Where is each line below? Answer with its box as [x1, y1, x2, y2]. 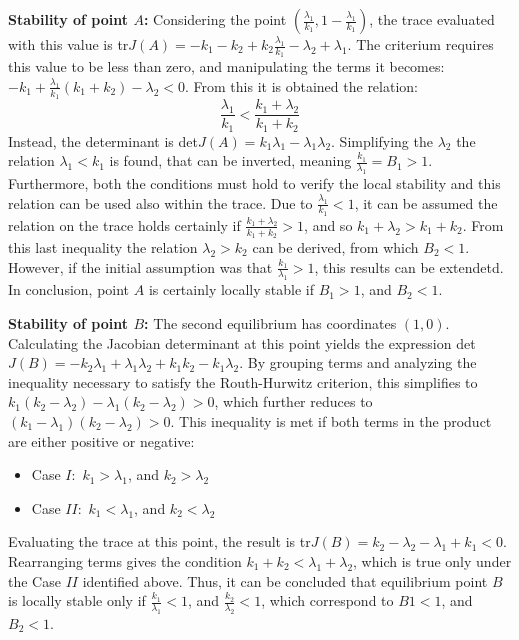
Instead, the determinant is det [8, 130, 198, 151]
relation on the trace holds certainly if [8, 214, 241, 235]
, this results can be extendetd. [314, 256, 504, 277]
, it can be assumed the [354, 192, 498, 213]
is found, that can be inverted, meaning [109, 150, 352, 171]
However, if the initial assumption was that [8, 256, 273, 277]
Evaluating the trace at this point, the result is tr [8, 531, 311, 552]
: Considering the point [143, 9, 287, 29]
